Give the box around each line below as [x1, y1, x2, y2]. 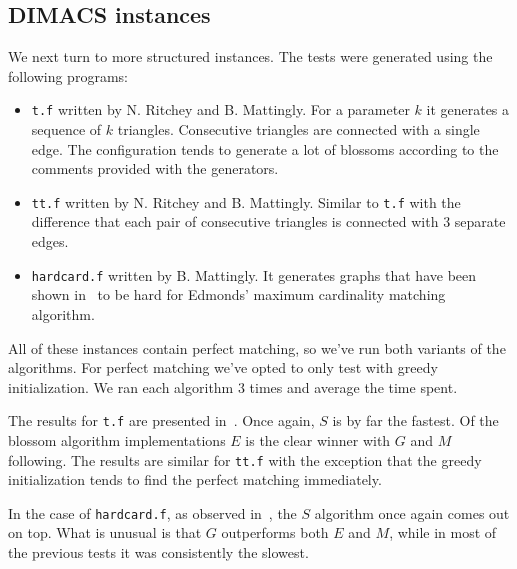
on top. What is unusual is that [8, 522, 202, 543]
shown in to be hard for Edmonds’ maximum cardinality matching [31, 284, 446, 305]
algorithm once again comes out [314, 502, 510, 523]
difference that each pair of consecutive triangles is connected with [31, 211, 439, 232]
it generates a [426, 99, 510, 120]
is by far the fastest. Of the [332, 410, 499, 431]
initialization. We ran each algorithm [8, 376, 234, 397]
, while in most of [389, 522, 497, 543]
